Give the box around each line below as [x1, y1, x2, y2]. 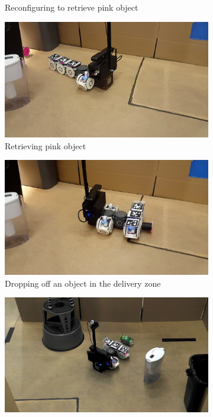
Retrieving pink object [5, 139, 86, 152]
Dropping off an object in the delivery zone [5, 277, 161, 289]
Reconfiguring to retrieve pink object [5, 1, 138, 13]
